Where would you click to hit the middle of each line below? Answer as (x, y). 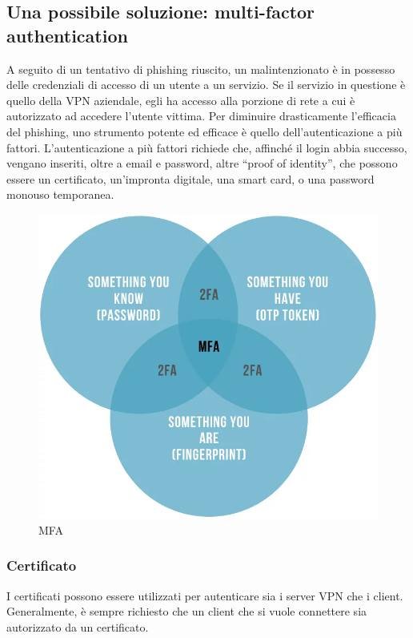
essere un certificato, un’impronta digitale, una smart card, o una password (190, 178)
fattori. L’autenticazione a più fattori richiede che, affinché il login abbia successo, (207, 147)
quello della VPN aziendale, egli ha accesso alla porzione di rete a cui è (181, 100)
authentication (67, 35)
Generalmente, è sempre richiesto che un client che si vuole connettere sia (187, 611)
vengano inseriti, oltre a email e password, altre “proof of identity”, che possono (202, 163)
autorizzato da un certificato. (78, 626)
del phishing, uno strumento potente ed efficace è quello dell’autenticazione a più (204, 131)
